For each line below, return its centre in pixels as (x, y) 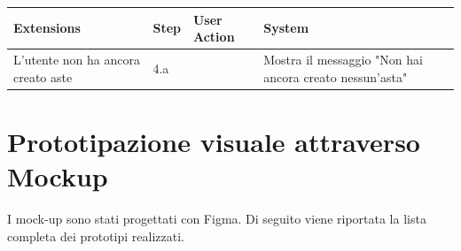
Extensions (47, 28)
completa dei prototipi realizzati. (96, 236)
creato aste (43, 76)
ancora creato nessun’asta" (336, 76)
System (286, 28)
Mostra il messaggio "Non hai (343, 59)
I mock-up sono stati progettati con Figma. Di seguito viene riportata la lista (217, 218)
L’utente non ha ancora (77, 59)
